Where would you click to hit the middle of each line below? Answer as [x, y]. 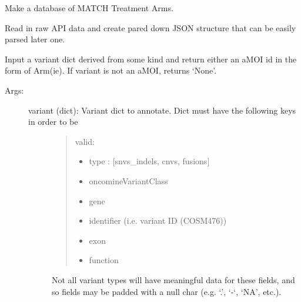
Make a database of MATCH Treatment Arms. [89, 8]
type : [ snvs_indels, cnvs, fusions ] [149, 161]
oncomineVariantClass [128, 180]
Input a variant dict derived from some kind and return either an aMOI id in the [151, 59]
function [104, 260]
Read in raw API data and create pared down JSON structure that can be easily [150, 27]
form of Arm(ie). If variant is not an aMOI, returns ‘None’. [111, 70]
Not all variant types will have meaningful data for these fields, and [173, 279]
